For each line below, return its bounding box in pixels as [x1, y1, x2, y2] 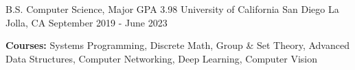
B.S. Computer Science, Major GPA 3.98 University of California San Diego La [5, 2, 339, 16]
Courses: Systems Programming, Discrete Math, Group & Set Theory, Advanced [5, 38, 350, 52]
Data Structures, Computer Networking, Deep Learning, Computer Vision [5, 51, 318, 65]
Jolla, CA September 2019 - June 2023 [5, 15, 168, 29]
